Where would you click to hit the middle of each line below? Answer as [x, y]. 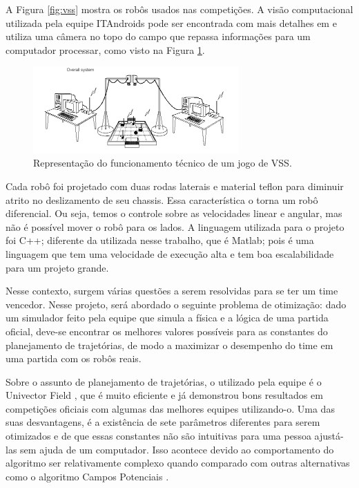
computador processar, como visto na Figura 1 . [105, 49]
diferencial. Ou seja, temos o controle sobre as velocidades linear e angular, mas [174, 213]
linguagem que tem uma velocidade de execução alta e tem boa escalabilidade [170, 253]
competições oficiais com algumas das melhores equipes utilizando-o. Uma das [170, 408]
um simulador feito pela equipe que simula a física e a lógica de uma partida [167, 318]
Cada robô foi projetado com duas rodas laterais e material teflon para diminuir [175, 186]
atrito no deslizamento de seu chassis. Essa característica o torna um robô [162, 199]
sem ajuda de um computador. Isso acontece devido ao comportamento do [177, 449]
